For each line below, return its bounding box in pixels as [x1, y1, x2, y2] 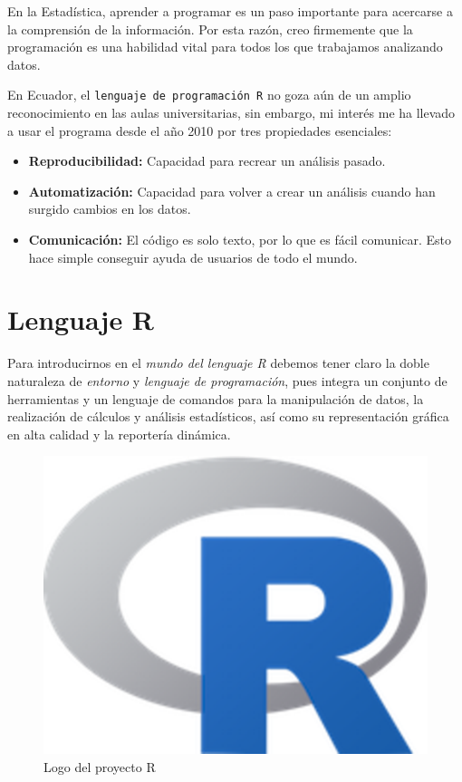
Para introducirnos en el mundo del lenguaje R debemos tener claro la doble [7, 353, 429, 372]
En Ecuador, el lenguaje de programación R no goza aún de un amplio [7, 85, 411, 104]
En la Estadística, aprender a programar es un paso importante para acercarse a [7, 2, 453, 20]
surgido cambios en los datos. [28, 199, 191, 218]
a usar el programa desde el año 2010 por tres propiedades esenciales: [7, 121, 392, 140]
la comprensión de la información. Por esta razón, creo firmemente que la [7, 19, 413, 38]
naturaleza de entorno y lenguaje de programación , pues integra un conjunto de [7, 371, 448, 390]
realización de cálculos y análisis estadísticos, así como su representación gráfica [7, 407, 449, 426]
